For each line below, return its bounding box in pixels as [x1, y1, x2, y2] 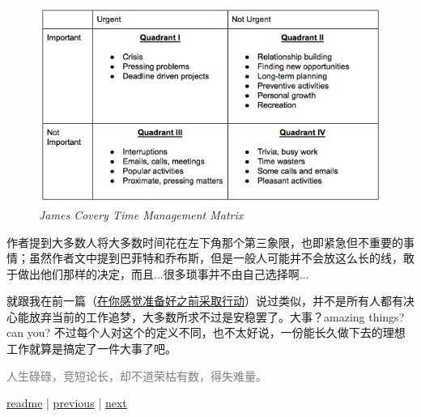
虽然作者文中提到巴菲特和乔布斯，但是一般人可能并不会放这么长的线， [28, 249, 403, 266]
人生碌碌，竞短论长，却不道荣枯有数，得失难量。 [6, 367, 267, 384]
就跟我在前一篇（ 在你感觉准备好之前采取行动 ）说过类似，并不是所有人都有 [6, 292, 403, 309]
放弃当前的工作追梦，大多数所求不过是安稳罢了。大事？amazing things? [28, 308, 405, 325]
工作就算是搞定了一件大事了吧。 [6, 340, 176, 357]
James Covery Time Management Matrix [39, 206, 244, 223]
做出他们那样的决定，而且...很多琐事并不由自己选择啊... [17, 265, 309, 282]
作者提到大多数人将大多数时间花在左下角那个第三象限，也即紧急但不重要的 [6, 233, 403, 250]
